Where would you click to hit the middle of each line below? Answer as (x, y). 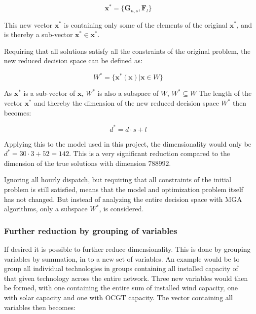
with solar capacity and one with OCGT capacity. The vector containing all (118, 297)
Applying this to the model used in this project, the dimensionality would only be (128, 143)
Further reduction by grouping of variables (91, 230)
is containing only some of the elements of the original (146, 24)
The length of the (225, 93)
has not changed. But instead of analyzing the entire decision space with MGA (123, 199)
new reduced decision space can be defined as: (73, 60)
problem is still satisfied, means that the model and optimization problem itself (124, 189)
